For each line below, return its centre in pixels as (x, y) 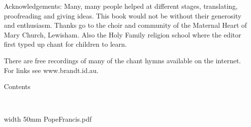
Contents (17, 86)
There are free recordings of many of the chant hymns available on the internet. (123, 60)
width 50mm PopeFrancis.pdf (48, 119)
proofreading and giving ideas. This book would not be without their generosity (123, 15)
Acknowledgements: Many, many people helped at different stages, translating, (121, 6)
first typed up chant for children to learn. (65, 44)
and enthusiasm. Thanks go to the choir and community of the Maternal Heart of (125, 25)
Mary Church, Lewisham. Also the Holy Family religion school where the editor (123, 34)
